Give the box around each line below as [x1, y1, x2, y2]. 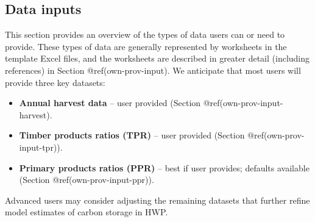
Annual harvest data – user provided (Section [19, 96, 201, 109]
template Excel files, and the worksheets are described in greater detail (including [5, 52, 310, 65]
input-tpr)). [19, 140, 63, 153]
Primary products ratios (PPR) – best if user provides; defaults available [19, 161, 310, 174]
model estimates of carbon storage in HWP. [5, 206, 168, 218]
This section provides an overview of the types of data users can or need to [5, 28, 285, 41]
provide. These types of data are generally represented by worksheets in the [5, 40, 287, 52]
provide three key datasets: [5, 76, 105, 88]
